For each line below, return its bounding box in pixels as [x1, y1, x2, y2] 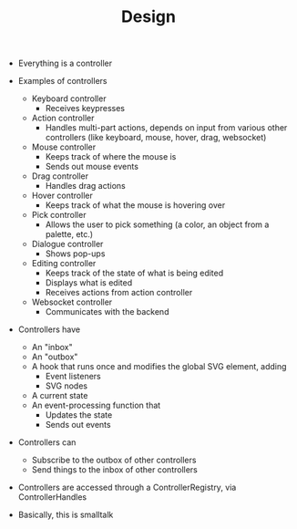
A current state [31, 390, 88, 401]
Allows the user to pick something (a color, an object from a [45, 219, 270, 230]
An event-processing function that [31, 399, 161, 411]
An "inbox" [31, 342, 73, 353]
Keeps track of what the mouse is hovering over [45, 200, 226, 211]
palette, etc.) [45, 229, 94, 240]
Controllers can [17, 437, 77, 448]
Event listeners [45, 371, 102, 382]
